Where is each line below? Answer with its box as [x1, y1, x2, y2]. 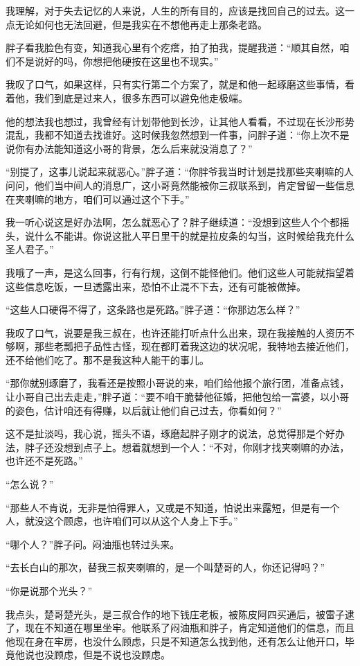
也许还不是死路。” [6, 453, 83, 468]
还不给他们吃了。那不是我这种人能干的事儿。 [6, 352, 209, 367]
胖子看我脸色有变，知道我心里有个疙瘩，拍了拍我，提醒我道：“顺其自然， [6, 40, 340, 55]
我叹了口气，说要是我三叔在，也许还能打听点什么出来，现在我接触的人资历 [6, 325, 345, 340]
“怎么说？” [6, 477, 54, 491]
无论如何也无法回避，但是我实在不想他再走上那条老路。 [15, 17, 267, 31]
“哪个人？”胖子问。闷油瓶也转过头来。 [6, 536, 180, 551]
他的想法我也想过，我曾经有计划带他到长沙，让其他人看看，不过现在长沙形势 [6, 114, 354, 128]
